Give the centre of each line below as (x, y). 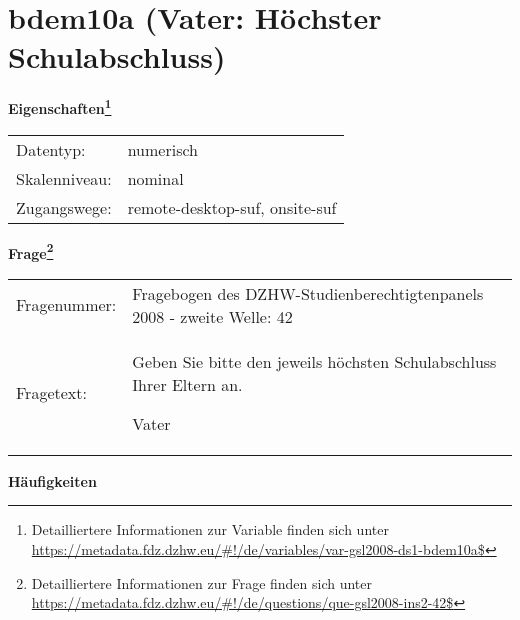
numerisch (162, 149)
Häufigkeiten (52, 480)
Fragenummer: (66, 305)
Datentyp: (51, 149)
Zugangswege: (64, 207)
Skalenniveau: (64, 178)
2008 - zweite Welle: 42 (212, 316)
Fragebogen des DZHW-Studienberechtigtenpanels (308, 293)
